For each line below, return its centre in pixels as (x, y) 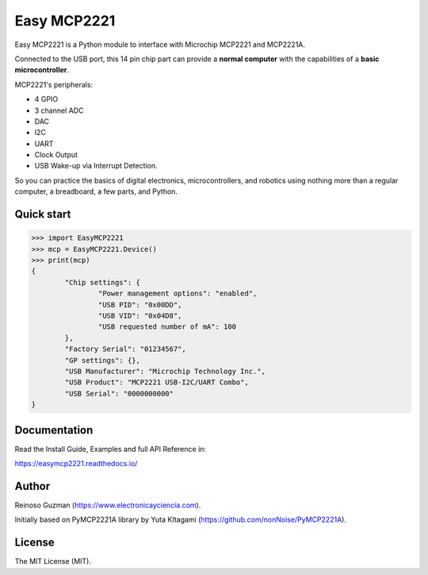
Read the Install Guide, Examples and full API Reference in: (110, 449)
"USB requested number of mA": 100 (167, 327)
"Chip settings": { (102, 282)
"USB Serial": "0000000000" (119, 394)
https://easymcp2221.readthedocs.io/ (76, 463)
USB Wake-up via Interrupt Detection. (96, 166)
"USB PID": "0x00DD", (140, 305)
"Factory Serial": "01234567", (125, 349)
